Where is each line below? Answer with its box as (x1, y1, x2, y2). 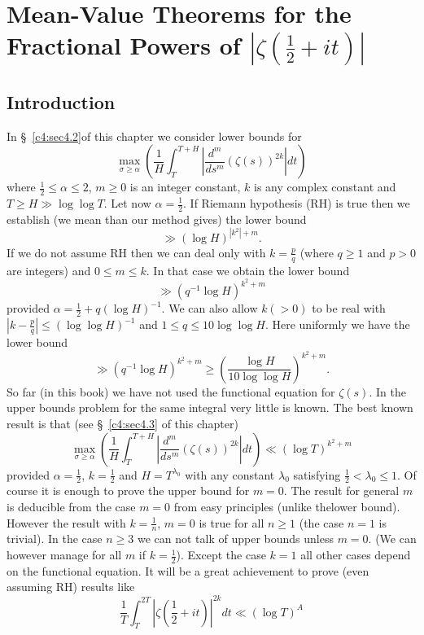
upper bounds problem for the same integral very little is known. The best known (7, 399, 413, 416)
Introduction (7, 89, 116, 114)
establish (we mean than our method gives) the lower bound (7, 210, 307, 227)
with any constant (185, 466, 275, 483)
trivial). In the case (7, 530, 103, 547)
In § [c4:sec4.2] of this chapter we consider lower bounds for (7, 127, 302, 144)
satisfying (293, 466, 341, 483)
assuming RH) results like (7, 578, 135, 595)
